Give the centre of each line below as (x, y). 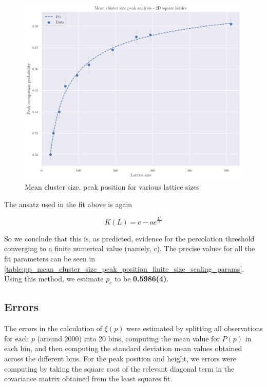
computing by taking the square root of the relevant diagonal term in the (119, 368)
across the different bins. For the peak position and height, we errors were (120, 358)
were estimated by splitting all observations (195, 328)
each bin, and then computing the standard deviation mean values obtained (123, 348)
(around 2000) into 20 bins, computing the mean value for (128, 338)
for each (17, 338)
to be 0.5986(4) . (141, 279)
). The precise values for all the (206, 248)
